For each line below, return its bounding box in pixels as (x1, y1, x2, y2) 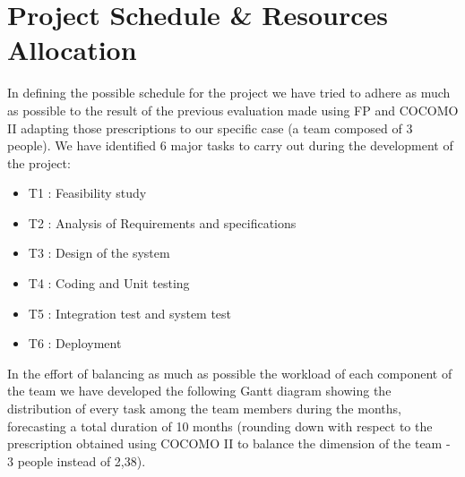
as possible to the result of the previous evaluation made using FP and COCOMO (7, 100, 459, 119)
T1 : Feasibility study (28, 183, 147, 202)
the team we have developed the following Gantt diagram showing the (7, 381, 392, 400)
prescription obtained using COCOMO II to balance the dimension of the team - (7, 434, 451, 453)
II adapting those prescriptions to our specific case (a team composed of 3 (7, 118, 413, 137)
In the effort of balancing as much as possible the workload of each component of (7, 363, 452, 382)
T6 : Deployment (28, 334, 122, 353)
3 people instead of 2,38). (7, 451, 146, 470)
